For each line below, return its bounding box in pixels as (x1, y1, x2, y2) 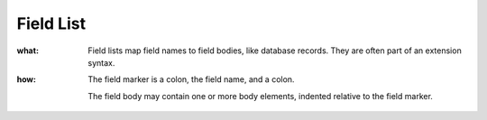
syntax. (87, 57, 115, 68)
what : (16, 45, 40, 56)
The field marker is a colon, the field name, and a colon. (87, 74, 295, 85)
